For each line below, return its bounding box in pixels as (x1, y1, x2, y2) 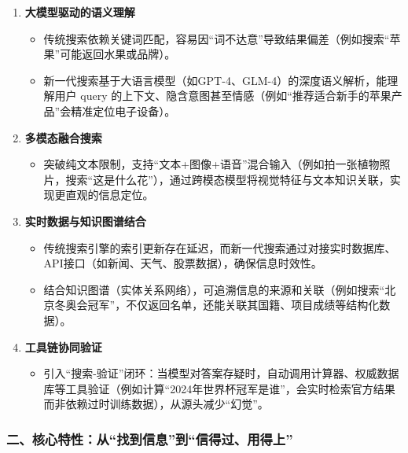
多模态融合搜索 (24, 129, 102, 145)
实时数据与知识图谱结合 (24, 212, 146, 229)
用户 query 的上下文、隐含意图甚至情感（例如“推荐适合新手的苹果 (54, 87, 391, 104)
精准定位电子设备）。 (71, 102, 176, 119)
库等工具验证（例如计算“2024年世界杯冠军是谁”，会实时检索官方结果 (43, 380, 395, 396)
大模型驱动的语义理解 (24, 4, 135, 20)
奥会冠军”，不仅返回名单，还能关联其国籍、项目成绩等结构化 (65, 296, 380, 313)
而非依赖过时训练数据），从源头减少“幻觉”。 (43, 396, 269, 412)
